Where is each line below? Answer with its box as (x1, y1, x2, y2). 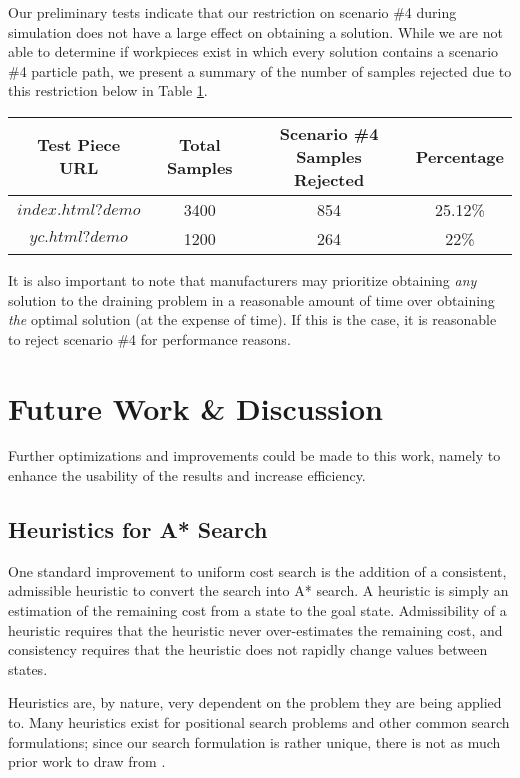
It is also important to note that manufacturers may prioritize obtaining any (8, 269, 477, 290)
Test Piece (37, 133, 121, 157)
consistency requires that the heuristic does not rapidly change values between (8, 639, 488, 660)
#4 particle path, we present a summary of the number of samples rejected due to (8, 60, 512, 81)
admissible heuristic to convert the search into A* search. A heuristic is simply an (8, 580, 509, 601)
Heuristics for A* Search (8, 514, 268, 545)
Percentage (415, 144, 504, 168)
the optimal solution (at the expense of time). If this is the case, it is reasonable (8, 309, 497, 330)
